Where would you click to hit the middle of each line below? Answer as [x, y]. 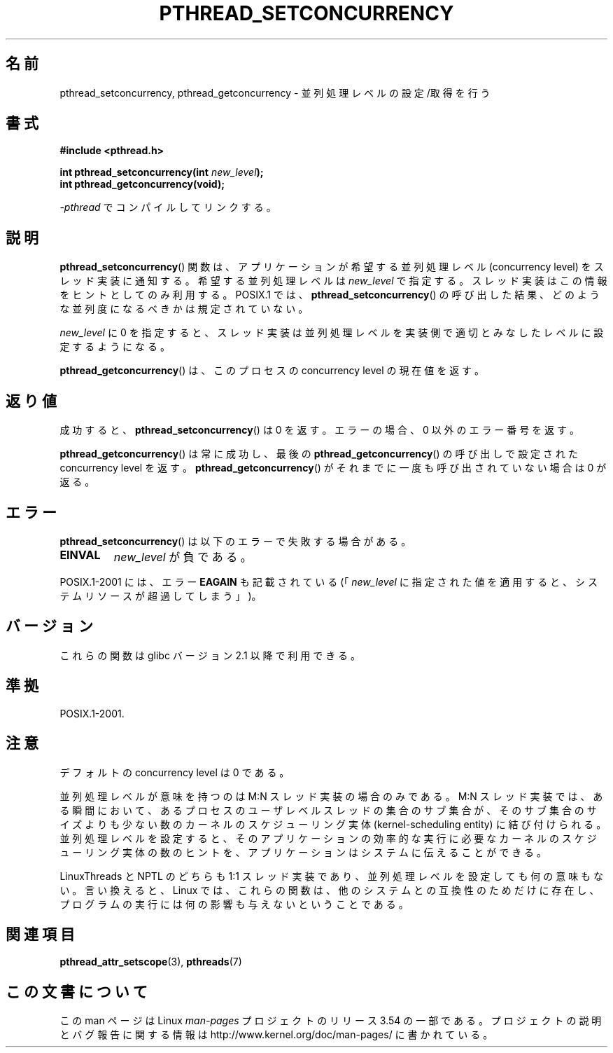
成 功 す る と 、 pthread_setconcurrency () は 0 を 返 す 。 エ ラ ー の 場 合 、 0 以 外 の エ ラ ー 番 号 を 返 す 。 [319, 430]
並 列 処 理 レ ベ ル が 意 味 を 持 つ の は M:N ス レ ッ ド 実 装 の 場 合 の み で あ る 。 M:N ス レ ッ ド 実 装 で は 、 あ [331, 796]
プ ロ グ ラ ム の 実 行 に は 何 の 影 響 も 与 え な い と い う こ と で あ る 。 [234, 904]
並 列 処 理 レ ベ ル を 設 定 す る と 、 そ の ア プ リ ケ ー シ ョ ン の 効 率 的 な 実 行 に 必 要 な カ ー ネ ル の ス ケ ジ [328, 838]
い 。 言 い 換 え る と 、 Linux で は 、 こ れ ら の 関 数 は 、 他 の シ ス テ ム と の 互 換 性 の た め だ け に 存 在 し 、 [330, 890]
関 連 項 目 [40, 934]
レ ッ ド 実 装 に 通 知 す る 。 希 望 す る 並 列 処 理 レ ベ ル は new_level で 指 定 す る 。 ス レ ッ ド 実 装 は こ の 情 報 [333, 281]
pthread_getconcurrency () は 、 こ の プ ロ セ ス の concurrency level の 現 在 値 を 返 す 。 [272, 371]
